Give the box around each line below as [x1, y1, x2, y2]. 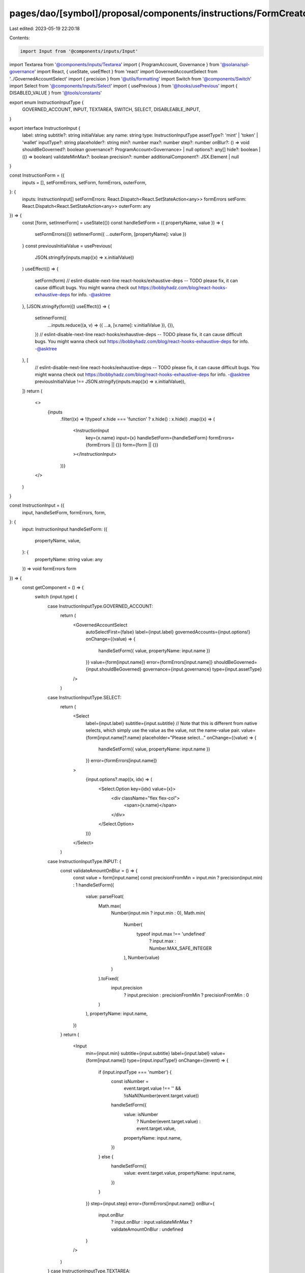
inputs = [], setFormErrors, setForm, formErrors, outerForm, [22, 179, 147, 185]
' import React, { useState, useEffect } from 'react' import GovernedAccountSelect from [34, 69, 218, 75]
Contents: [9, 35, 30, 41]
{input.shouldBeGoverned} [85, 666, 142, 672]
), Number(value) [124, 954, 160, 960]
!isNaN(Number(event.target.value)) [124, 1092, 199, 1098]
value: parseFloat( [85, 894, 124, 900]
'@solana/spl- [220, 61, 250, 67]
